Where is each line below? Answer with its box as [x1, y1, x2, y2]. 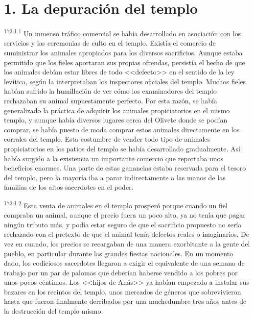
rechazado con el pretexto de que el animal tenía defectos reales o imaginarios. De [4, 229, 250, 239]
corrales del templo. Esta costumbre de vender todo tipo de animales [4, 134, 210, 144]
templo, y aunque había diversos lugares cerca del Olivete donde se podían [4, 115, 228, 125]
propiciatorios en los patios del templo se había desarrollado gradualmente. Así [4, 143, 240, 153]
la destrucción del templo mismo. [4, 306, 103, 316]
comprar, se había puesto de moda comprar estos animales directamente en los [4, 124, 240, 134]
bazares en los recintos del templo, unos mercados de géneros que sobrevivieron [4, 286, 241, 296]
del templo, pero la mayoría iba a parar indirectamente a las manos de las [4, 172, 226, 182]
